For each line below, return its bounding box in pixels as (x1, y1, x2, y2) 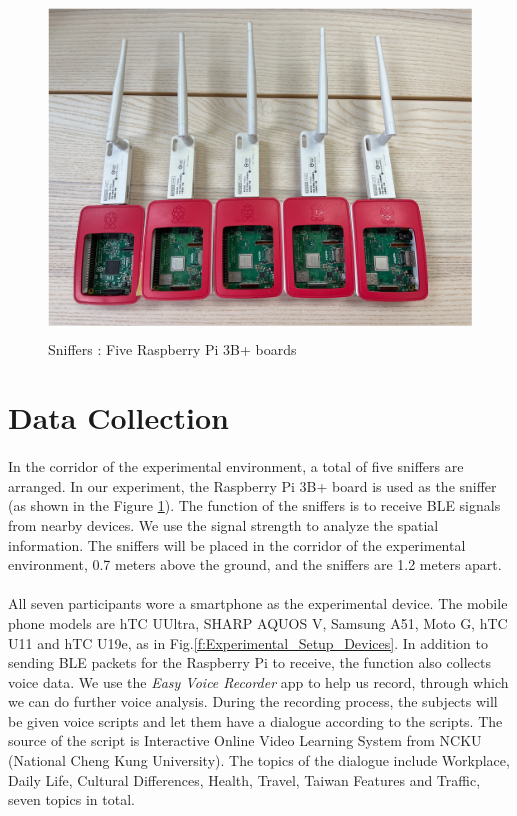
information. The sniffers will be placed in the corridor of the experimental (8, 534, 466, 555)
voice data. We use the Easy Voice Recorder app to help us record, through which (8, 671, 509, 692)
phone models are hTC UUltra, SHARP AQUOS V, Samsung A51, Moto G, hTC (8, 612, 508, 633)
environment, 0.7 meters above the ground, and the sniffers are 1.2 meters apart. (8, 554, 502, 575)
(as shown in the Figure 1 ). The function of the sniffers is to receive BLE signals (8, 495, 501, 516)
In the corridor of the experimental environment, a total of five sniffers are (8, 456, 464, 477)
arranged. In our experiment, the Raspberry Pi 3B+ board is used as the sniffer (8, 475, 497, 496)
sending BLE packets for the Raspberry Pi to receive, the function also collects (8, 652, 491, 673)
